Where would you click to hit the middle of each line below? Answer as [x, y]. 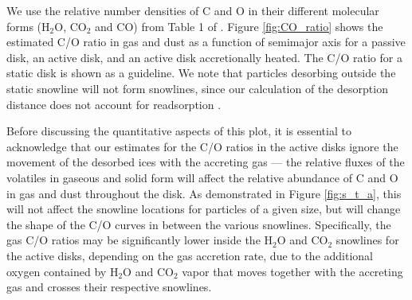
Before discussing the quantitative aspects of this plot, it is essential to [179, 131]
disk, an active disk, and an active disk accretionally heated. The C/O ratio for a [204, 57]
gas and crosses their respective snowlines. [109, 287]
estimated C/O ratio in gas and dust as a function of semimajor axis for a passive [206, 42]
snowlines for [367, 240]
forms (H [28, 26]
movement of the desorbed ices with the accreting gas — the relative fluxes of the [206, 162]
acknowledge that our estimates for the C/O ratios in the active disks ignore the [202, 146]
